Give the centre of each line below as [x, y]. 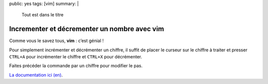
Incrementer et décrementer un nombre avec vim [87, 29]
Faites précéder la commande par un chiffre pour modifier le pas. [76, 66]
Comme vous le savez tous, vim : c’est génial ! [57, 41]
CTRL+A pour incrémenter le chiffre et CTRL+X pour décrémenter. [76, 57]
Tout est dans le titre [43, 15]
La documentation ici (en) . [36, 75]
